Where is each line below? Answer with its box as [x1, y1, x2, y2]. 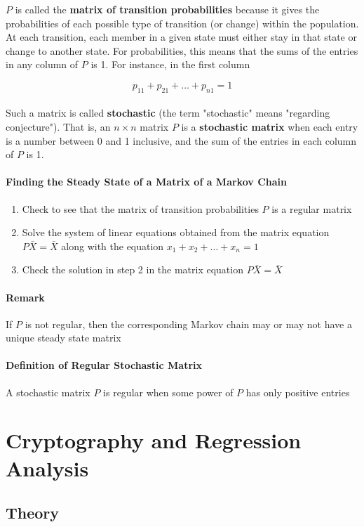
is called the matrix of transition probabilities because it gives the [15, 2, 320, 16]
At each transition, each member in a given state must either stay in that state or [6, 30, 357, 44]
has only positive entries [245, 384, 350, 399]
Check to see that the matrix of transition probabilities [22, 201, 259, 216]
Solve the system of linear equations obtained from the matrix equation [22, 225, 330, 240]
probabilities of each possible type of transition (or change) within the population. [6, 15, 359, 30]
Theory [6, 502, 60, 523]
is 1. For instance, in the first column [90, 57, 250, 72]
